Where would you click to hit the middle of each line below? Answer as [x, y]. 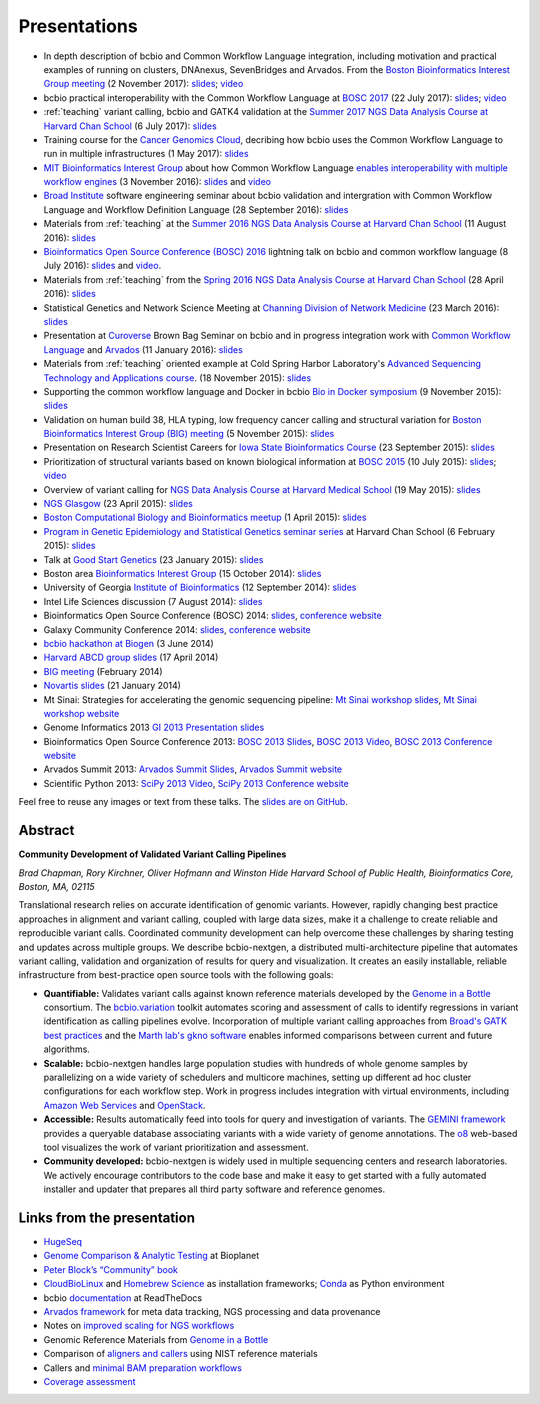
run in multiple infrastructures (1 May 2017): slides [146, 154]
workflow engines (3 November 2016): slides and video [157, 182]
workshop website [81, 713]
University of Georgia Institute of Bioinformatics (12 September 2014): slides [200, 587]
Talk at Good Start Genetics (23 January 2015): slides [153, 559]
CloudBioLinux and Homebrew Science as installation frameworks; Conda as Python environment [244, 1284]
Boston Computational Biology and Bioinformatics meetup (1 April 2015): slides [205, 517]
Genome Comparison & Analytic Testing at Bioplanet [151, 1256]
